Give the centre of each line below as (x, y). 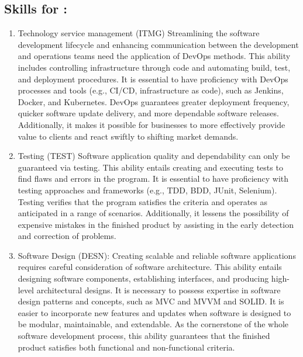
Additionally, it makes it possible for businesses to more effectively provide (151, 124)
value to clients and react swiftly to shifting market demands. (128, 136)
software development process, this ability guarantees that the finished (144, 336)
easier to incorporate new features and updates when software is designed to (154, 312)
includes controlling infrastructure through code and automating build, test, (154, 67)
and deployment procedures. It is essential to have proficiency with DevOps (153, 79)
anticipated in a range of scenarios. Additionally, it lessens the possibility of (153, 213)
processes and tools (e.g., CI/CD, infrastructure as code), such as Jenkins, (151, 90)
